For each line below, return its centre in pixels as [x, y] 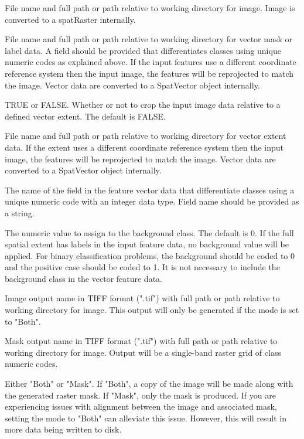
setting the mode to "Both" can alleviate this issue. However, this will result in [146, 418]
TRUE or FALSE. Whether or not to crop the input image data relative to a [143, 105]
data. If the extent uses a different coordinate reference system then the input [144, 147]
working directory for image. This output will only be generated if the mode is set [152, 310]
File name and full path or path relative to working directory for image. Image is [150, 8]
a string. [20, 212]
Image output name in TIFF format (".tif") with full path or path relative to [142, 298]
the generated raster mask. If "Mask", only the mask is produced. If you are [140, 395]
